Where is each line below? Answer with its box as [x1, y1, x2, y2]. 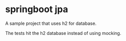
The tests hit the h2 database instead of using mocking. [5, 30, 121, 36]
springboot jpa [5, 4, 68, 15]
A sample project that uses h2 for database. [5, 20, 97, 26]
